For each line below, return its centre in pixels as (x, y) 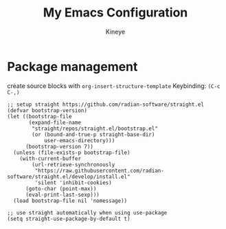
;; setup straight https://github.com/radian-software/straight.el (106, 105)
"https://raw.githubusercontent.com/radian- (100, 171)
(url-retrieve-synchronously (74, 164)
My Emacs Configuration (115, 13)
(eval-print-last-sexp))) (62, 195)
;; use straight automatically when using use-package (87, 212)
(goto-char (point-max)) (61, 188)
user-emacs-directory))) (79, 140)
